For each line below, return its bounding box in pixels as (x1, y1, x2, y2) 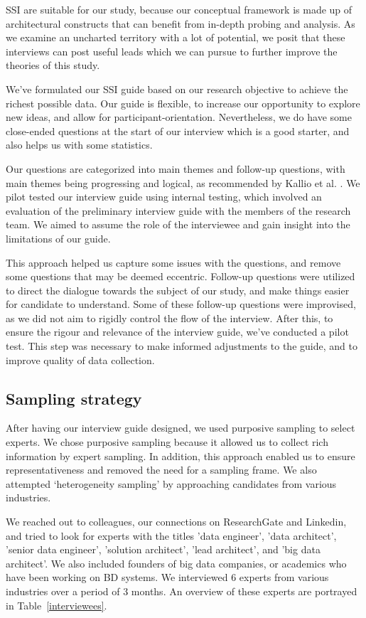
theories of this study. (6, 58, 100, 73)
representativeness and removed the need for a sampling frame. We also (6, 462, 317, 477)
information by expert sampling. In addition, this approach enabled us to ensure (6, 448, 355, 463)
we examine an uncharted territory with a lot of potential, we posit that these (6, 30, 345, 45)
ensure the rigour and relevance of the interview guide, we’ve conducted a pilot (6, 324, 349, 339)
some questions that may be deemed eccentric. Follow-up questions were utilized (6, 269, 355, 284)
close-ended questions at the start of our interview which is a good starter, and (6, 123, 350, 138)
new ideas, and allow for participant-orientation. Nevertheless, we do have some (6, 110, 352, 124)
